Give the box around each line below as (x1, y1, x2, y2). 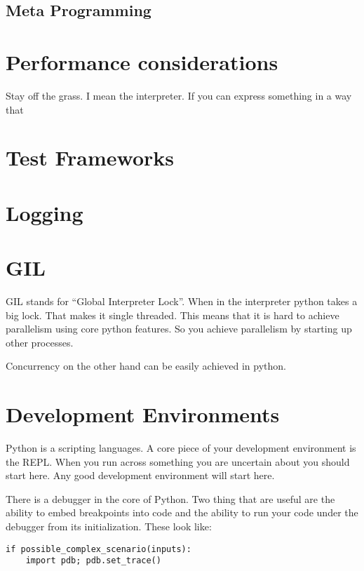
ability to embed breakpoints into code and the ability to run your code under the (6, 505, 358, 520)
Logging (6, 198, 83, 227)
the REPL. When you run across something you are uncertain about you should (6, 454, 350, 469)
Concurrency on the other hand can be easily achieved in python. (6, 358, 286, 373)
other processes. (6, 335, 74, 349)
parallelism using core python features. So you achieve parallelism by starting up (6, 321, 352, 336)
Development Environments (6, 400, 280, 429)
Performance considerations (6, 47, 278, 76)
